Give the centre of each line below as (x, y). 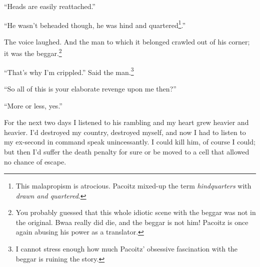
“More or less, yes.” (33, 105)
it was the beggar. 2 (33, 52)
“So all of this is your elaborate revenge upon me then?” (90, 88)
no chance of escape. (35, 161)
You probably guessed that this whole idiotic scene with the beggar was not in (136, 212)
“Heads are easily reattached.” (50, 6)
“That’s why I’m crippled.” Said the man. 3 (69, 71)
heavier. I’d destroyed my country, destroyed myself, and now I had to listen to (125, 132)
